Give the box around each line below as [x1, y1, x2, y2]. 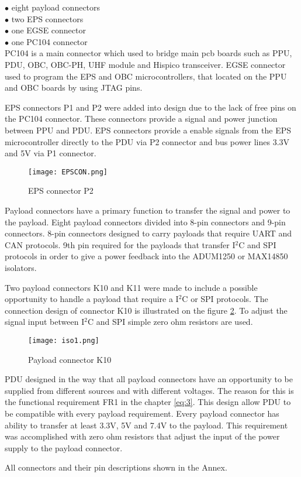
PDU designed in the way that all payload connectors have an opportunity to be [5, 373, 293, 385]
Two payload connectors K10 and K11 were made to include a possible [5, 281, 258, 293]
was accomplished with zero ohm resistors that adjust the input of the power [5, 430, 280, 442]
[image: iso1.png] [28, 336, 99, 345]
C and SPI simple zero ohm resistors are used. [87, 315, 253, 328]
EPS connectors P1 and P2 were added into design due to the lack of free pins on [5, 101, 296, 113]
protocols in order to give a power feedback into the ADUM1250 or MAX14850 [5, 250, 288, 262]
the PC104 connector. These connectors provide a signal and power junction [5, 112, 278, 125]
